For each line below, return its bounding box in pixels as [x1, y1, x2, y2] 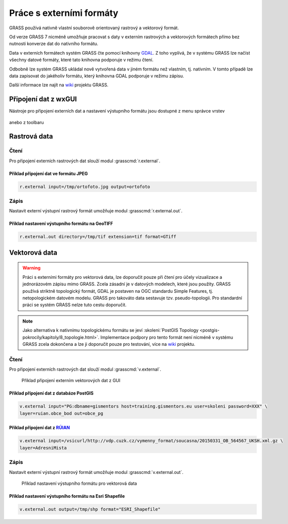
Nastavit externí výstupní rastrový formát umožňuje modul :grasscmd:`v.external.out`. [9, 469, 184, 475]
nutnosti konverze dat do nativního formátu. [9, 41, 98, 47]
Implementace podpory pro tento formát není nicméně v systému [100, 334, 234, 340]
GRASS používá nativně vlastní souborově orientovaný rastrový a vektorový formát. [9, 25, 179, 31]
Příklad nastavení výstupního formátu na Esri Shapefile [9, 493, 125, 499]
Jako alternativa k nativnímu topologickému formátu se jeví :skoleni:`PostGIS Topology [22, 327, 199, 333]
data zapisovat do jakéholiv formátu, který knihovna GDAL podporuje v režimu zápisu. [9, 72, 184, 79]
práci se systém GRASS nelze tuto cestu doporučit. [22, 302, 127, 308]
